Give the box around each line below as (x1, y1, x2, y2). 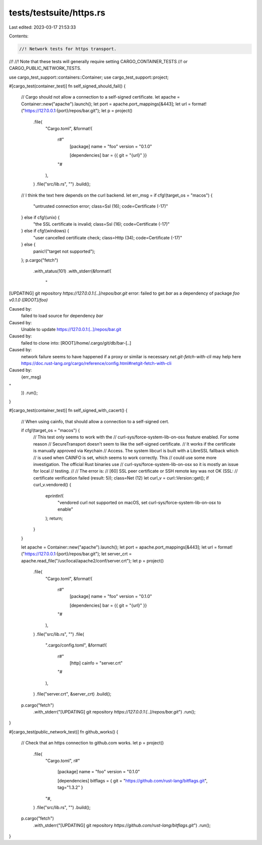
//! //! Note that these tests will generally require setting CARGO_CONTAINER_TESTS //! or (9, 58, 188, 64)
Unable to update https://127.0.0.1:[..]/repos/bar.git (21, 327, 121, 332)
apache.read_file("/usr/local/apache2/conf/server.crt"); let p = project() (21, 558, 164, 563)
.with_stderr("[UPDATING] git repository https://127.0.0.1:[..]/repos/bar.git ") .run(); (33, 709, 196, 714)
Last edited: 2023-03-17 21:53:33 (9, 24, 76, 30)
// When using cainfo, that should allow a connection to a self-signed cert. (21, 418, 169, 424)
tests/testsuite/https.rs (9, 7, 105, 18)
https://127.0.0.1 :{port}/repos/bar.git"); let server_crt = (24, 551, 132, 557)
